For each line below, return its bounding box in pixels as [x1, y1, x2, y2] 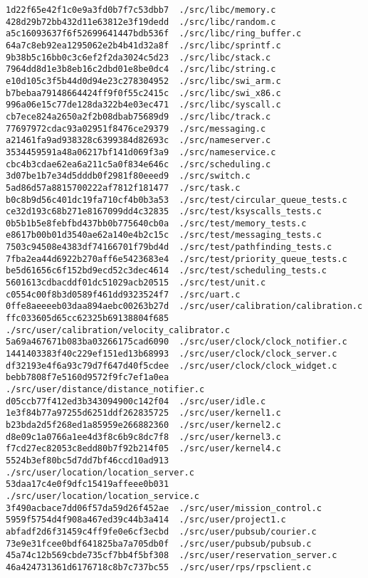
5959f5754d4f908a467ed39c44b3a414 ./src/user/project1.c [6, 515, 286, 525]
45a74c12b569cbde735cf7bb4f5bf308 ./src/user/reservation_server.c [6, 550, 337, 561]
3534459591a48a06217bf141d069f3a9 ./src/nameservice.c [6, 147, 276, 157]
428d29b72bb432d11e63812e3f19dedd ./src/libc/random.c [6, 16, 276, 27]
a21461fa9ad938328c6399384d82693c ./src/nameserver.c [6, 135, 271, 146]
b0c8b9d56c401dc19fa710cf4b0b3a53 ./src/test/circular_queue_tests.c [6, 194, 347, 205]
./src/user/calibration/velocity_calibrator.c [6, 325, 230, 335]
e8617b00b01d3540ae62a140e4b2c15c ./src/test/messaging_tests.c [6, 230, 322, 241]
